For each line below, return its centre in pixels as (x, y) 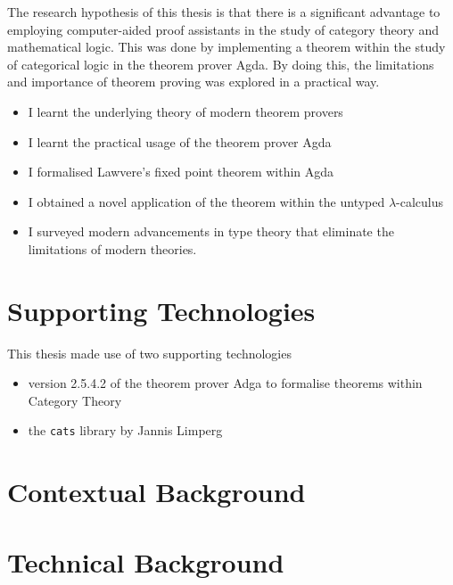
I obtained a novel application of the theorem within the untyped (206, 201)
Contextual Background (156, 492)
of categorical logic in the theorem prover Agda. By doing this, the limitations (221, 64)
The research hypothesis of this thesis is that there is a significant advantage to (224, 12)
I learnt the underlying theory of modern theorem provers (185, 111)
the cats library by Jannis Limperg (125, 430)
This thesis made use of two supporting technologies (149, 353)
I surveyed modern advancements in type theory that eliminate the (211, 231)
